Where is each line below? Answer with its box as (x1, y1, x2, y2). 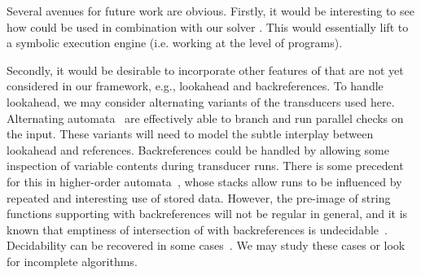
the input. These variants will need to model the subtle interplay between (7, 125, 374, 142)
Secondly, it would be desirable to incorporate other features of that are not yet (7, 61, 404, 78)
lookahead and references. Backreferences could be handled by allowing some (7, 141, 389, 158)
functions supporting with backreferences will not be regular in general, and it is (7, 205, 408, 222)
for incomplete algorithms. (7, 252, 138, 269)
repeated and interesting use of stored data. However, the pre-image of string (7, 189, 391, 206)
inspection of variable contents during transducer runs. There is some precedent (7, 157, 404, 174)
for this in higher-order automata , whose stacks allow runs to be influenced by (7, 172, 402, 190)
